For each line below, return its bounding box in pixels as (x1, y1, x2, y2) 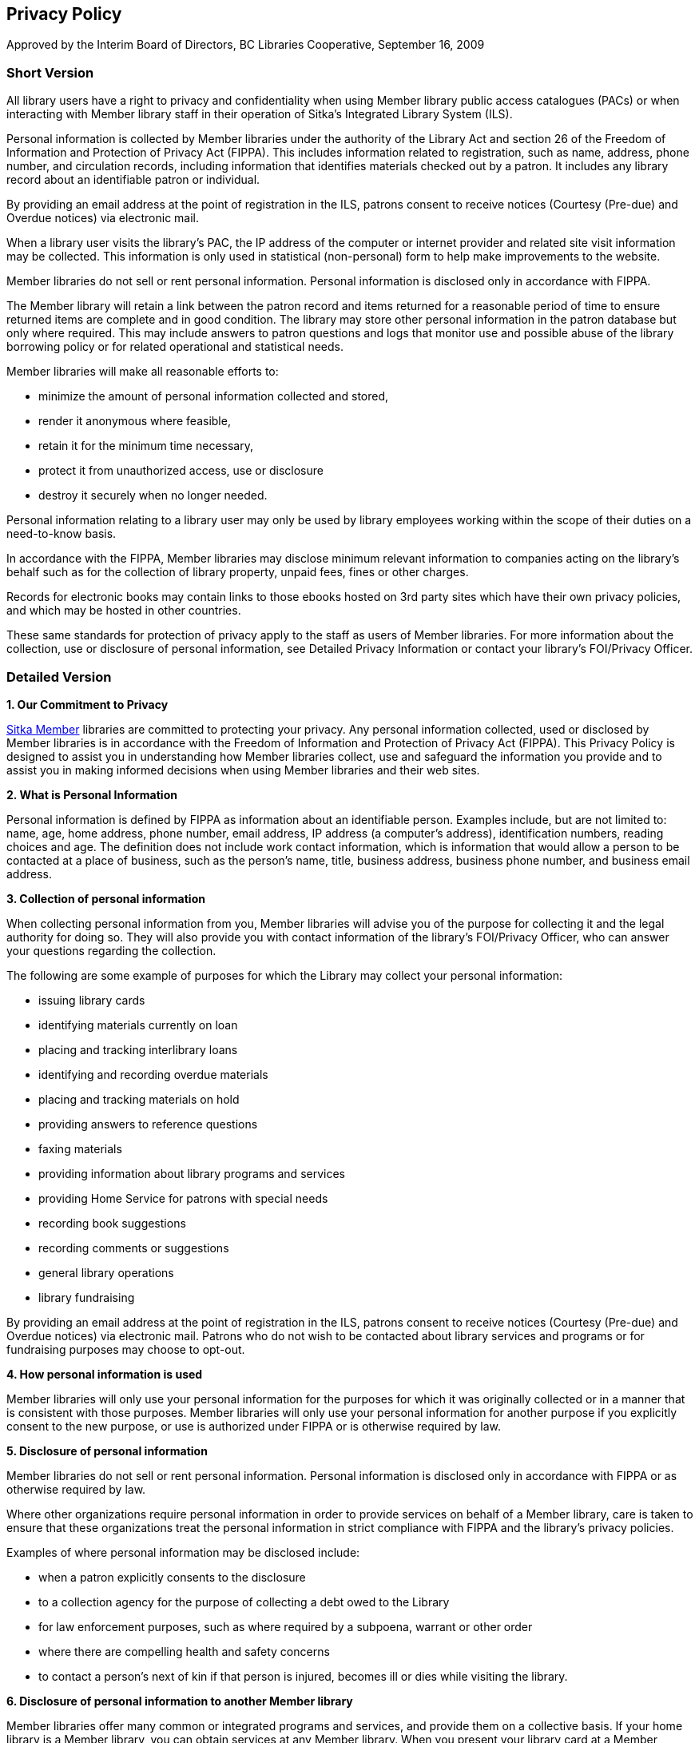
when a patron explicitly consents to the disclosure (38, 1570, 306, 1584)
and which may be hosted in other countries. (6, 603, 241, 618)
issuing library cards (38, 993, 145, 1007)
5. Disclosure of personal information (6, 1443, 208, 1458)
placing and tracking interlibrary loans (38, 1042, 238, 1057)
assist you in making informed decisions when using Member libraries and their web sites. (6, 762, 480, 777)
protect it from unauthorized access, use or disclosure (38, 464, 324, 478)
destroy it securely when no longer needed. (38, 488, 268, 503)
